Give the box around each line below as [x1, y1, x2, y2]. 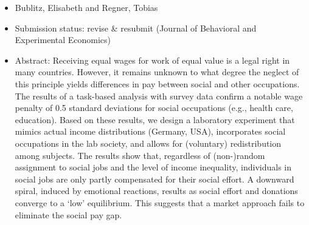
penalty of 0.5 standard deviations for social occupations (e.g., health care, [15, 101, 293, 114]
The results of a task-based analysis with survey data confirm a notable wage [15, 89, 303, 102]
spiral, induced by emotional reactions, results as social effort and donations [15, 184, 298, 197]
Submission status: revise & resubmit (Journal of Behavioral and [15, 21, 257, 34]
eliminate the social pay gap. [15, 208, 122, 221]
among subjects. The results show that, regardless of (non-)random [15, 149, 265, 161]
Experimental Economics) [15, 33, 111, 46]
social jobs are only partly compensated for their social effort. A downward [15, 172, 294, 185]
